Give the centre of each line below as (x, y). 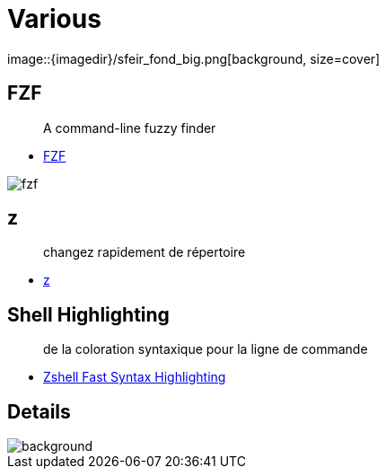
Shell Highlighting (88, 314)
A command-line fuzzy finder (130, 128)
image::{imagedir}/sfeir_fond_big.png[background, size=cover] (194, 58)
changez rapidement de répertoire (145, 252)
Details (39, 411)
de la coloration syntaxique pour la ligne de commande (206, 349)
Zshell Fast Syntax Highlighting (135, 377)
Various (54, 19)
